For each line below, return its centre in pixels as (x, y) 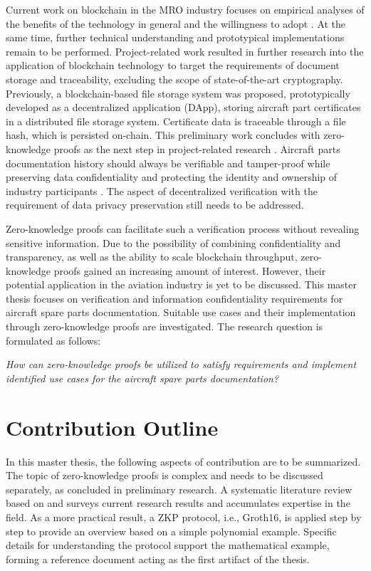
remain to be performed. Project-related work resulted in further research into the (185, 51)
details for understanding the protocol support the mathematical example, (168, 545)
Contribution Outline (112, 427)
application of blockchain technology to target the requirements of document (173, 65)
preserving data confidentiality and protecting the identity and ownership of (172, 177)
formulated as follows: (53, 340)
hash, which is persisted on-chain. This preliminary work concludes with (163, 135)
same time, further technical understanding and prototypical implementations (175, 37)
